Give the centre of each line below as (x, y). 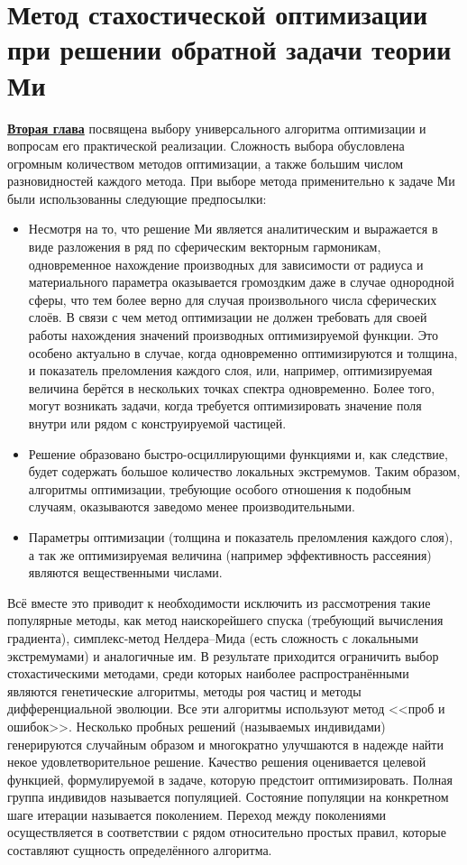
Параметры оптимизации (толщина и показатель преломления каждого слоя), (241, 536)
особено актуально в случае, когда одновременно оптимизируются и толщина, (243, 352)
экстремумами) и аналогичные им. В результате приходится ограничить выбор (223, 655)
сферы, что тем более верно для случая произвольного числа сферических (233, 299)
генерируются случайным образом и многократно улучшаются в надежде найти (225, 744)
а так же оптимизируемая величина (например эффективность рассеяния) (230, 554)
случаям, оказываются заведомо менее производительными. (192, 506)
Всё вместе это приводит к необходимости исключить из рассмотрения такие (219, 602)
